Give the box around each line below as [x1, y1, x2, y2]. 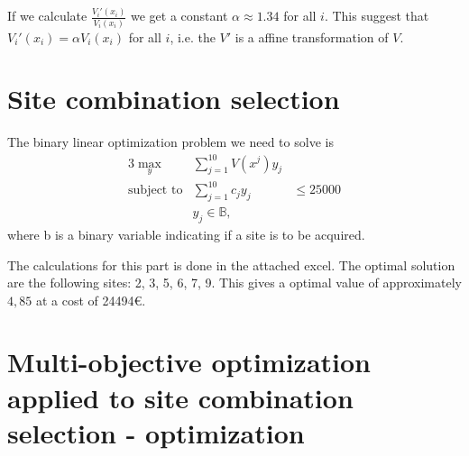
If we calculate [7, 6, 87, 25]
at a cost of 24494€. [35, 290, 146, 309]
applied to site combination [7, 378, 354, 415]
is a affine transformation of [234, 27, 389, 46]
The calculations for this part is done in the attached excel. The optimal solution [7, 255, 455, 274]
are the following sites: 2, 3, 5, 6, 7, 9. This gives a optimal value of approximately [7, 273, 462, 292]
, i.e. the [170, 27, 216, 46]
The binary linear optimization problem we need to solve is [7, 132, 334, 151]
